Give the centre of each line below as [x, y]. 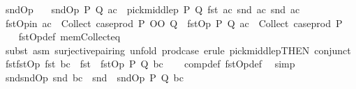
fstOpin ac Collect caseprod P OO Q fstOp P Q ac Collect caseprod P [174, 23]
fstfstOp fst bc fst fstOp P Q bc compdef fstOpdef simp [150, 64]
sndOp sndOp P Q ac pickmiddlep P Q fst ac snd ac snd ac [153, 9]
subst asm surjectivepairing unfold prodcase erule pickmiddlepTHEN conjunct [178, 50]
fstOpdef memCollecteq [69, 37]
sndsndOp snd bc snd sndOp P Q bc [94, 77]
